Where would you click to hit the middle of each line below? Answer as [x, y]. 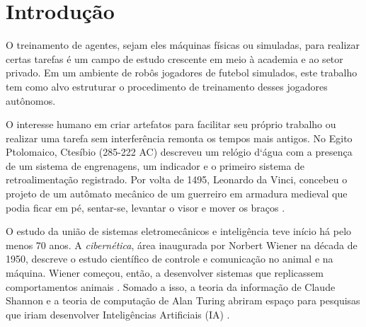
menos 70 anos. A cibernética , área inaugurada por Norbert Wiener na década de [182, 245]
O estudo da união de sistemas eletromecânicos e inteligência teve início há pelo [179, 231]
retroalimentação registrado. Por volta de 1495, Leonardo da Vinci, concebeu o [177, 179]
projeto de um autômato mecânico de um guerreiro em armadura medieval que [177, 194]
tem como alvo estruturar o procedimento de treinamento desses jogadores [167, 86]
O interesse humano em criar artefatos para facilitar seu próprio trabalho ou [171, 124]
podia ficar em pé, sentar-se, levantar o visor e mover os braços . [145, 207]
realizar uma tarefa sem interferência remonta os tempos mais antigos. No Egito [179, 138]
